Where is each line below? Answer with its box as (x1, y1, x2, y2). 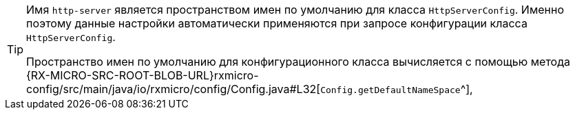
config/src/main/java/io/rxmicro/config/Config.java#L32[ (26, 82, 321, 96)
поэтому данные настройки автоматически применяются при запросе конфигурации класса (26, 16, 527, 30)
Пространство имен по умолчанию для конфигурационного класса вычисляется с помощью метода (26, 55, 570, 68)
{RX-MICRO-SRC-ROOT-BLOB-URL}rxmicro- (26, 68, 259, 82)
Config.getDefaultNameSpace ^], (320, 82, 473, 96)
